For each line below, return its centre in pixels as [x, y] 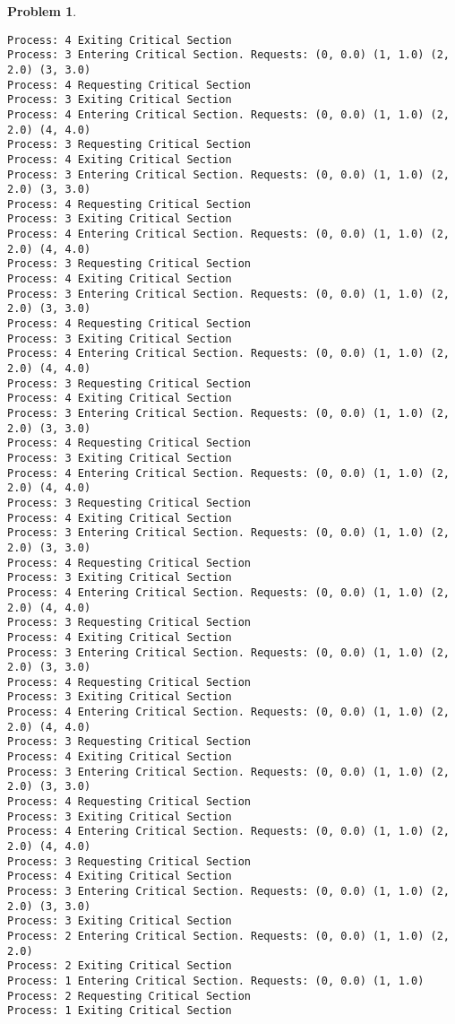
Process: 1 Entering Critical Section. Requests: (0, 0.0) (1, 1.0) [216, 981]
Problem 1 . [42, 11]
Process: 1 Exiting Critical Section [120, 1011]
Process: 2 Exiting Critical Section [120, 966]
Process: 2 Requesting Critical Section [129, 996]
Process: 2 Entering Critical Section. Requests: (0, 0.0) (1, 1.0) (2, [228, 936]
